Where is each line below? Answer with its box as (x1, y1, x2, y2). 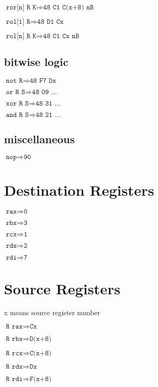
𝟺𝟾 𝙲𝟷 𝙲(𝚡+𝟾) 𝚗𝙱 (43, 4, 94, 11)
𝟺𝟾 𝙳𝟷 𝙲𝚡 (37, 18, 64, 25)
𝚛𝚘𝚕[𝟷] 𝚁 (5, 18, 31, 25)
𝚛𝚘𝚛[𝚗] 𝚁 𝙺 (5, 4, 37, 11)
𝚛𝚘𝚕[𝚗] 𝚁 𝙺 (5, 33, 37, 40)
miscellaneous (4, 131, 75, 146)
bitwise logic (4, 54, 68, 69)
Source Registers (4, 278, 120, 298)
